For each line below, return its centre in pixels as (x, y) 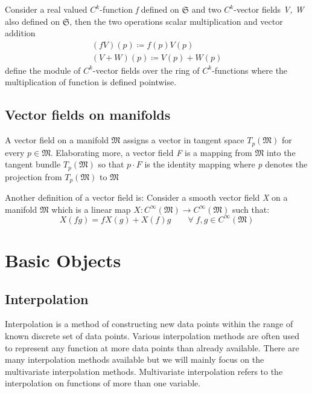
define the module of (43, 70)
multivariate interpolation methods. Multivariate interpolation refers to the (144, 371)
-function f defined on (139, 9)
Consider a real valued (46, 9)
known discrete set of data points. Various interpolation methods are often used (152, 336)
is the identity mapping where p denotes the (226, 164)
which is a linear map (91, 209)
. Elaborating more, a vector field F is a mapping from (151, 152)
